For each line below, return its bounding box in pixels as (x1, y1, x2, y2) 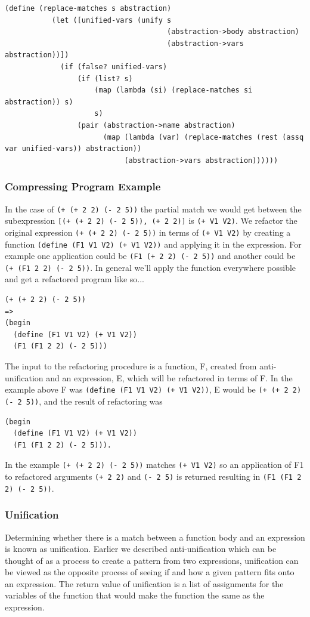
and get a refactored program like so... (5, 273, 144, 285)
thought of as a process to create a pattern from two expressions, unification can (5, 554, 299, 566)
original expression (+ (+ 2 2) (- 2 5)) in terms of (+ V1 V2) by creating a (5, 226, 291, 238)
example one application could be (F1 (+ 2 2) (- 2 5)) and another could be (5, 249, 296, 262)
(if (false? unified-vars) (60, 62, 168, 71)
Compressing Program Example (5, 179, 161, 194)
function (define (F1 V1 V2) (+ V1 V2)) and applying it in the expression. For (5, 237, 302, 250)
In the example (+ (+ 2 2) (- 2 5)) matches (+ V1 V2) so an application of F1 (5, 458, 304, 471)
